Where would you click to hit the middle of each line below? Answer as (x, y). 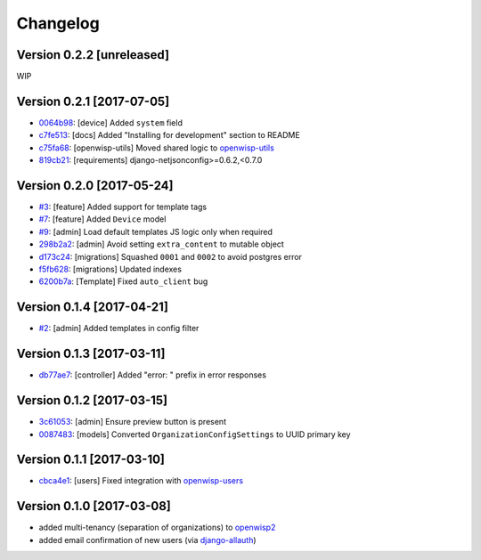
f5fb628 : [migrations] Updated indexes (110, 269)
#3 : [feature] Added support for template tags (123, 207)
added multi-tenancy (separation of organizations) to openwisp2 (157, 528)
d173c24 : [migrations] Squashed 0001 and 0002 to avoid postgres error (171, 256)
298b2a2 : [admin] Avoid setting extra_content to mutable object (161, 244)
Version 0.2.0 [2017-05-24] (95, 186)
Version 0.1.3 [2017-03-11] (91, 354)
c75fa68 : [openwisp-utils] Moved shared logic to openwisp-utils (157, 148)
